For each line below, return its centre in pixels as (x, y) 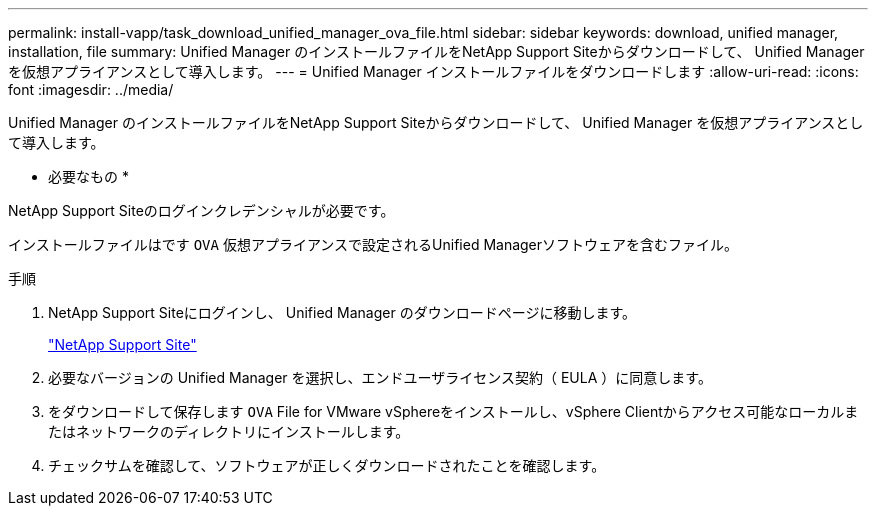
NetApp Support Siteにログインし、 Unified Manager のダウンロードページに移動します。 (342, 312)
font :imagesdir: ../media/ (91, 89)
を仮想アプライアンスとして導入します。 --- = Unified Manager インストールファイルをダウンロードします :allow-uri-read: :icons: (433, 71)
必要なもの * (88, 176)
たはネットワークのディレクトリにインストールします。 (229, 431)
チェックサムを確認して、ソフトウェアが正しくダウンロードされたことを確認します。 (327, 465)
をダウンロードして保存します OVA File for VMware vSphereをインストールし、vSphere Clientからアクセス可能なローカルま (453, 411)
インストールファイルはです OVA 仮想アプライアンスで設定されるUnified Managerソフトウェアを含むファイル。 (373, 244)
